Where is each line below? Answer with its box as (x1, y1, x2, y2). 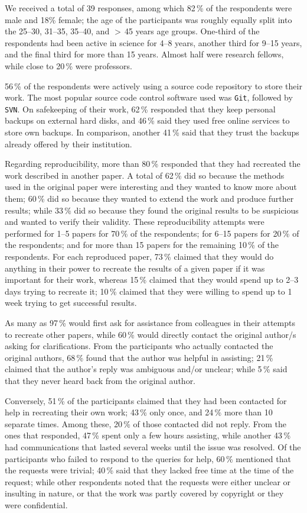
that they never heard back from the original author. (5, 374, 196, 386)
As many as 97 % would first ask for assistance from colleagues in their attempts (5, 316, 295, 328)
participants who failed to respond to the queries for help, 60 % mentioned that (5, 452, 291, 464)
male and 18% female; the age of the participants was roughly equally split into (5, 13, 292, 25)
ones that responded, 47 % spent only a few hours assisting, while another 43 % (5, 429, 291, 441)
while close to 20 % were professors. (5, 59, 132, 72)
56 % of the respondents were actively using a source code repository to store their (5, 79, 302, 92)
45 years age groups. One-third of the (124, 25, 260, 37)
